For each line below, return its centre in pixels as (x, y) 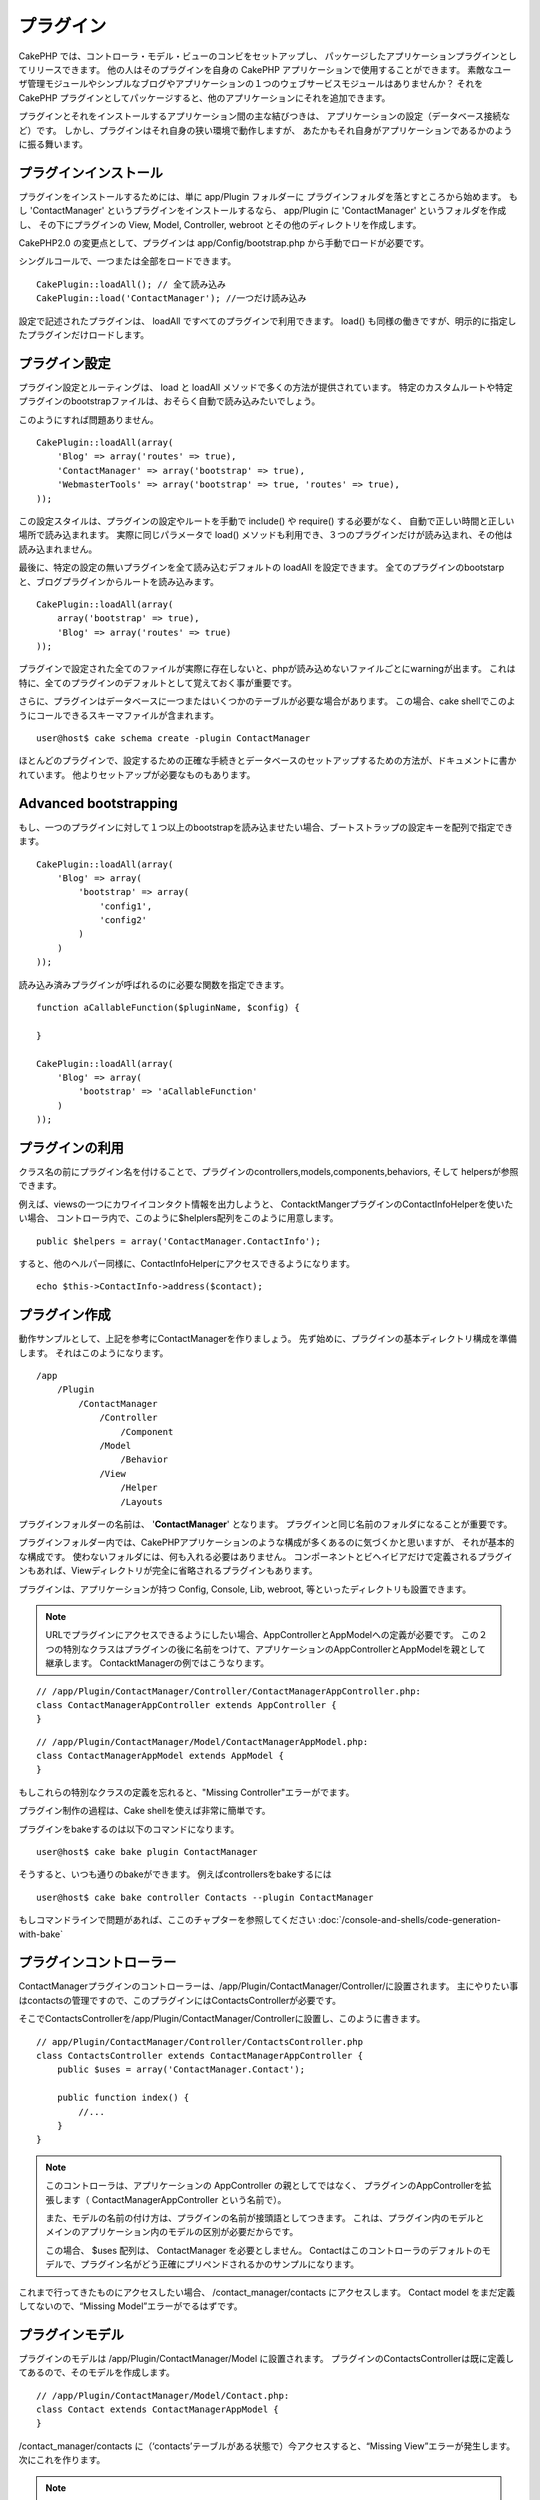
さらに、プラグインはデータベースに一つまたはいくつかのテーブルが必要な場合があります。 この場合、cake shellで (254, 701)
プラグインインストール (91, 172)
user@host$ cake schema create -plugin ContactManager (173, 738)
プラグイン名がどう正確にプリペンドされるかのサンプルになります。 (220, 2264)
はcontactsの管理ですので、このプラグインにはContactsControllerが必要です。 (180, 2000)
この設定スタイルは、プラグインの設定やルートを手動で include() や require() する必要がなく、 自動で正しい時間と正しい (266, 521)
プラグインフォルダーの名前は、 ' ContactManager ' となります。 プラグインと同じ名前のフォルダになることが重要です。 (265, 1524)
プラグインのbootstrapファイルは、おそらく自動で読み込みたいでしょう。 (169, 401)
